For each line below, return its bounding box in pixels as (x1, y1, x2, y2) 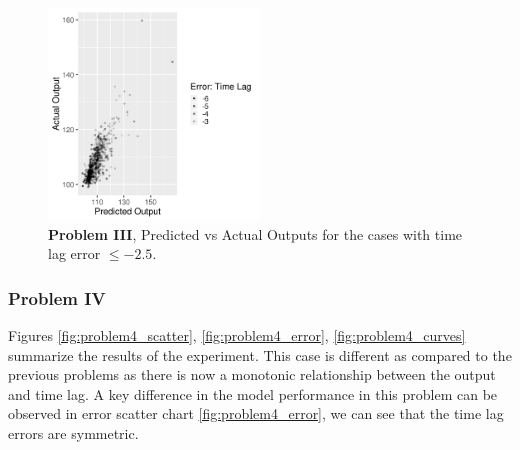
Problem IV (8, 285, 106, 310)
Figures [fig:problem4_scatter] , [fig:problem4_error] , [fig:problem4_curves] (8, 325, 466, 345)
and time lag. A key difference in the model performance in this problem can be (8, 383, 498, 404)
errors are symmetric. (8, 422, 139, 443)
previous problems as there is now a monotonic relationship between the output (8, 364, 496, 385)
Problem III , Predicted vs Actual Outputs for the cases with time (48, 223, 463, 244)
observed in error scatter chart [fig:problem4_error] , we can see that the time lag (8, 403, 504, 424)
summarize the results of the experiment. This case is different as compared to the (8, 344, 512, 365)
